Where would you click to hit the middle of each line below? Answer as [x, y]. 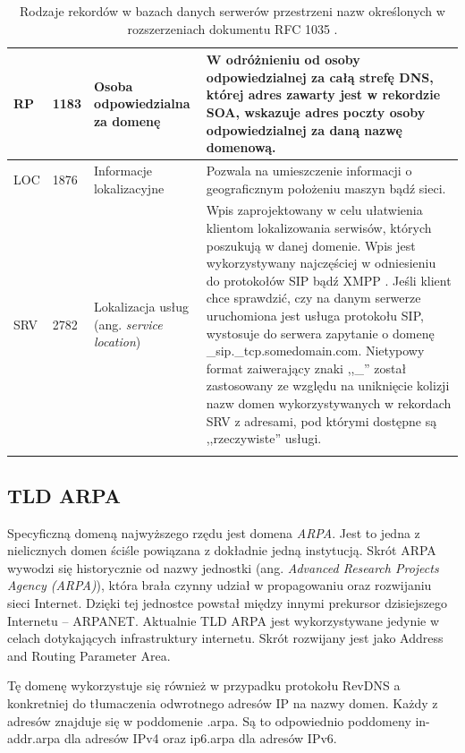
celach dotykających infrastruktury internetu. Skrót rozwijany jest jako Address [225, 638]
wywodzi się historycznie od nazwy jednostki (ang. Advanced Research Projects [223, 567]
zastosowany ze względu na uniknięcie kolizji [328, 385]
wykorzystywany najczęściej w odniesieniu [321, 263]
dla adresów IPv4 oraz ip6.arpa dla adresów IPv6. [200, 738]
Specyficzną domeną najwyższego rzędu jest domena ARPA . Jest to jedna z [214, 532]
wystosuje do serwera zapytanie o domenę [320, 333]
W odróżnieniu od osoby [283, 60]
